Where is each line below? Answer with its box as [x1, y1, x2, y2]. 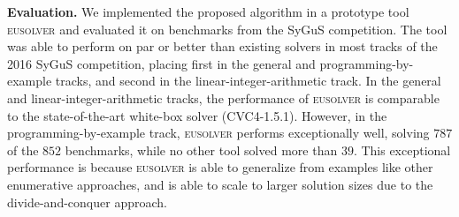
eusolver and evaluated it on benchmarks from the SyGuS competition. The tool [7, 19, 448, 38]
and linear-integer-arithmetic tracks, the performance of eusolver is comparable [7, 88, 440, 107]
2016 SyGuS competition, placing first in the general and [7, 54, 316, 72]
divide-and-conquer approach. [7, 192, 167, 211]
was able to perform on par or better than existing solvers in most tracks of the [7, 37, 438, 56]
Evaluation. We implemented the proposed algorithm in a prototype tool [7, 3, 409, 20]
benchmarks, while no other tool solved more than [65, 140, 338, 159]
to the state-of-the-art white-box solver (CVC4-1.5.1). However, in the [7, 106, 387, 124]
